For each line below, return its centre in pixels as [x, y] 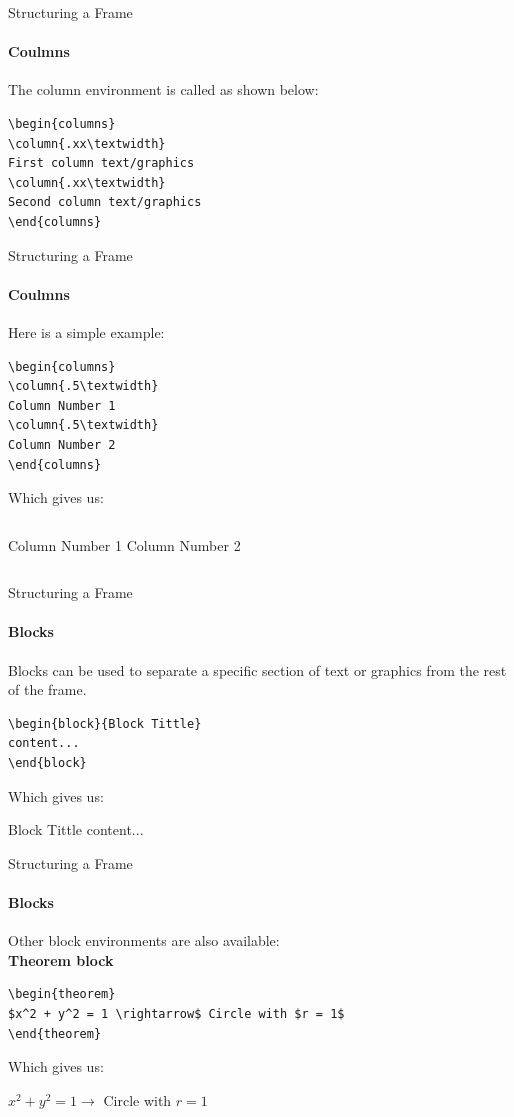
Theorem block [61, 959]
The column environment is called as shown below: [163, 89]
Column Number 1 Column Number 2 [124, 544]
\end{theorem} [55, 1033]
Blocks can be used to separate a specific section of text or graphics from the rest [257, 669]
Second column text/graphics [105, 202]
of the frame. [47, 689]
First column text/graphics [101, 163]
